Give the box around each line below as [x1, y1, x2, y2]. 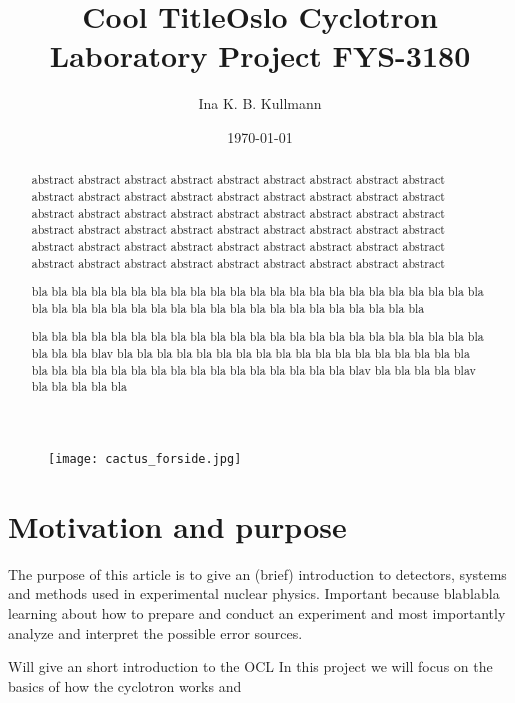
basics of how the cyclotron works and [8, 675, 242, 696]
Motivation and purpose [8, 505, 347, 546]
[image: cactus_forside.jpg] [48, 451, 242, 466]
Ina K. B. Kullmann [198, 93, 322, 114]
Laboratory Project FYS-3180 [49, 35, 471, 76]
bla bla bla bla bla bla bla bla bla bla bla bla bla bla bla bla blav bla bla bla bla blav [31, 361, 476, 378]
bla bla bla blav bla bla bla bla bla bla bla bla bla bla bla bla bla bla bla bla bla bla [31, 344, 470, 361]
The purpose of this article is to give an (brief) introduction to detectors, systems [8, 563, 507, 584]
